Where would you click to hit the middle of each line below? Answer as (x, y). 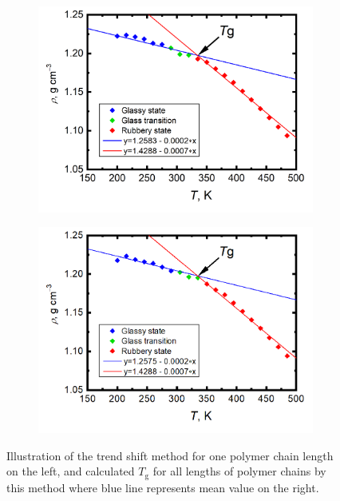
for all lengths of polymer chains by (239, 471)
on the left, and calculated (71, 471)
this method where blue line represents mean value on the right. (163, 487)
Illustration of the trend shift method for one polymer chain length (170, 455)
